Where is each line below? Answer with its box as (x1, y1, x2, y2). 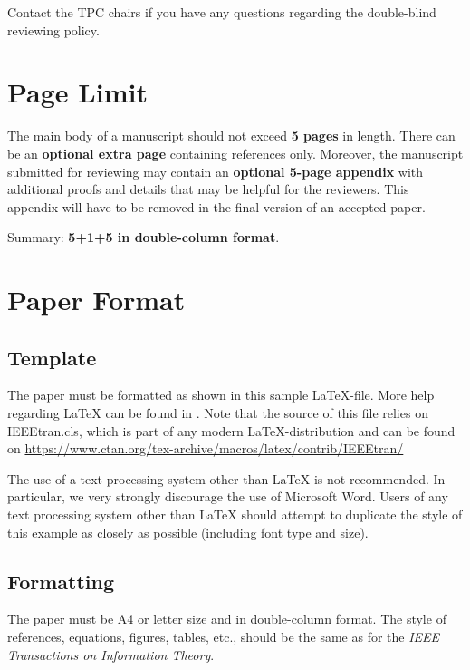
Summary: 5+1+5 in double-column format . (7, 228, 280, 247)
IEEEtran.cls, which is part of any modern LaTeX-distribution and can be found (7, 421, 456, 440)
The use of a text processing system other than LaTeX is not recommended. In (7, 469, 446, 488)
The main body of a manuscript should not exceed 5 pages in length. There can (7, 126, 456, 145)
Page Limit (7, 73, 148, 111)
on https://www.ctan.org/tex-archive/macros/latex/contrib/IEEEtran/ (7, 439, 404, 458)
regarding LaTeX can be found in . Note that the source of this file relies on (7, 403, 428, 422)
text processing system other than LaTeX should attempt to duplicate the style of (7, 505, 463, 524)
